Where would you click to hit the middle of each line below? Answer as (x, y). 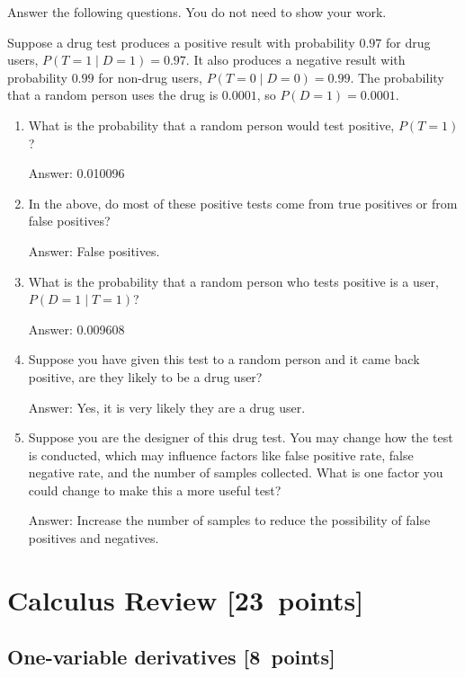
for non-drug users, (150, 77)
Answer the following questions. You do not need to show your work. (197, 12)
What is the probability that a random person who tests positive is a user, (233, 281)
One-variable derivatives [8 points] (171, 657)
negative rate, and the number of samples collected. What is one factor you (236, 472)
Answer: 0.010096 (76, 173)
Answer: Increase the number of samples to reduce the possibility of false (229, 520)
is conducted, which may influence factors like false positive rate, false (221, 454)
